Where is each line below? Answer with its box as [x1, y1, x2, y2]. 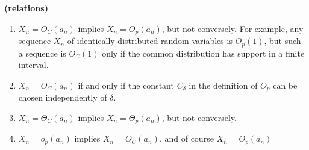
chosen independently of [18, 91, 107, 104]
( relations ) [4, 2, 48, 14]
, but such [264, 34, 301, 47]
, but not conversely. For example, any [161, 22, 304, 34]
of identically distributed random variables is [67, 34, 233, 47]
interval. [18, 58, 49, 71]
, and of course [159, 132, 214, 145]
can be [273, 78, 298, 91]
